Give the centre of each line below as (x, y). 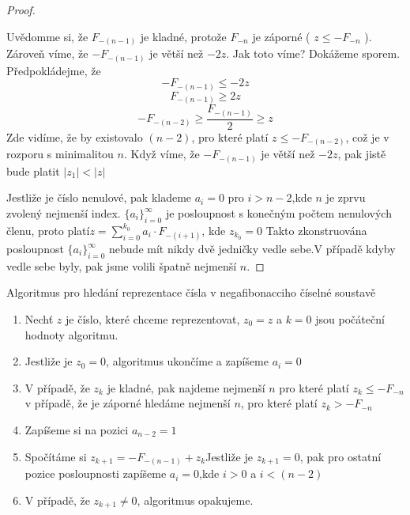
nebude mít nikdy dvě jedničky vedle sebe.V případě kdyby (252, 248)
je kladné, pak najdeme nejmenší (186, 387)
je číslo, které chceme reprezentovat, (153, 318)
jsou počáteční (350, 318)
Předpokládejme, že (54, 70)
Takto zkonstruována (316, 230)
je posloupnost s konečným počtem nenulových (278, 213)
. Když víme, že (162, 154)
